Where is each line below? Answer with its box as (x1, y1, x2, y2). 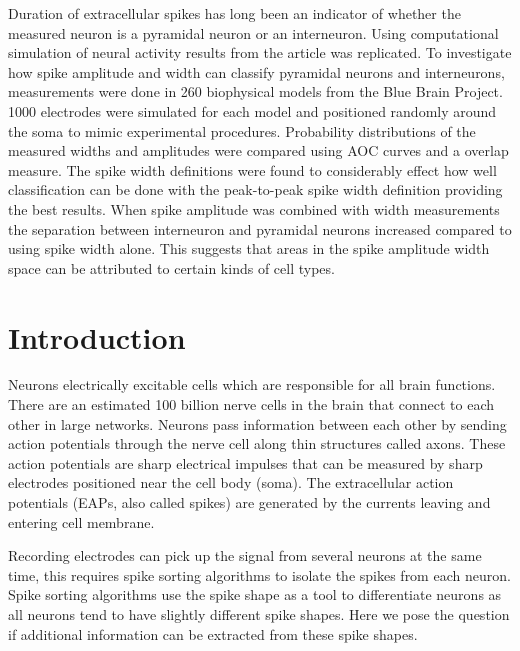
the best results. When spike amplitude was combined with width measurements (8, 198, 500, 219)
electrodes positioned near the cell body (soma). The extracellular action (8, 472, 454, 493)
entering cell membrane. (8, 511, 155, 532)
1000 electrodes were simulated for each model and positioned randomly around (8, 100, 497, 121)
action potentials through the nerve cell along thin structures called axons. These (8, 433, 506, 454)
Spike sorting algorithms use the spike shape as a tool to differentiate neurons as (8, 584, 502, 605)
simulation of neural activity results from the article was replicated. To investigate (8, 42, 512, 63)
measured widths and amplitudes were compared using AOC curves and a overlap (8, 140, 509, 161)
